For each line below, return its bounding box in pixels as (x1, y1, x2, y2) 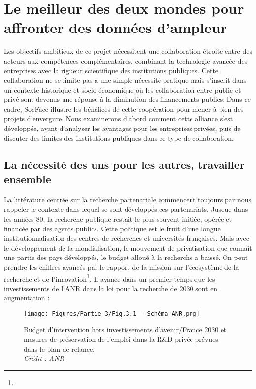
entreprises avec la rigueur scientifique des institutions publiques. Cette (4, 65, 219, 75)
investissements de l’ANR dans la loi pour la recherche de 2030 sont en (4, 283, 218, 293)
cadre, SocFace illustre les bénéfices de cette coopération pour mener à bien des (4, 103, 244, 114)
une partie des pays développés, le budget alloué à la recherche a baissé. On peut (4, 252, 248, 262)
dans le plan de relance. (24, 343, 95, 354)
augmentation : (4, 292, 50, 303)
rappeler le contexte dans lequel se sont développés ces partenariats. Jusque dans (4, 204, 248, 214)
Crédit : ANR (24, 353, 64, 363)
